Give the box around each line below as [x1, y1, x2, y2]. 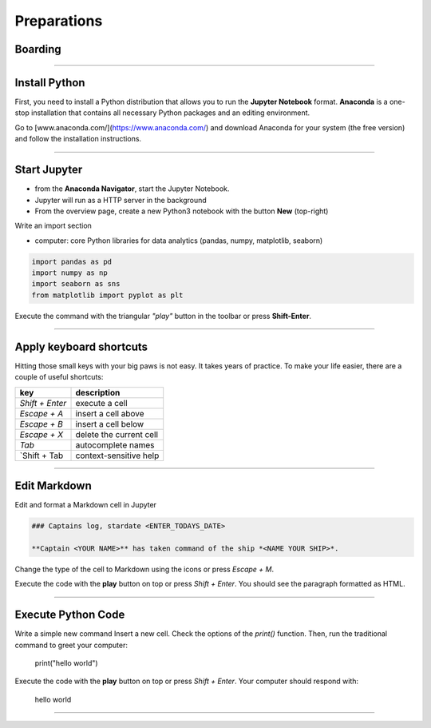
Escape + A [19, 408, 64, 419]
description [75, 387, 121, 398]
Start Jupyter [14, 163, 83, 177]
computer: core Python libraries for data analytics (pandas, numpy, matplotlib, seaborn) [34, 236, 323, 245]
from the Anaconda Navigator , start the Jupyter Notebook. [34, 184, 230, 193]
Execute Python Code [14, 608, 125, 622]
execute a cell [75, 397, 128, 408]
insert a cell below [75, 418, 144, 429]
